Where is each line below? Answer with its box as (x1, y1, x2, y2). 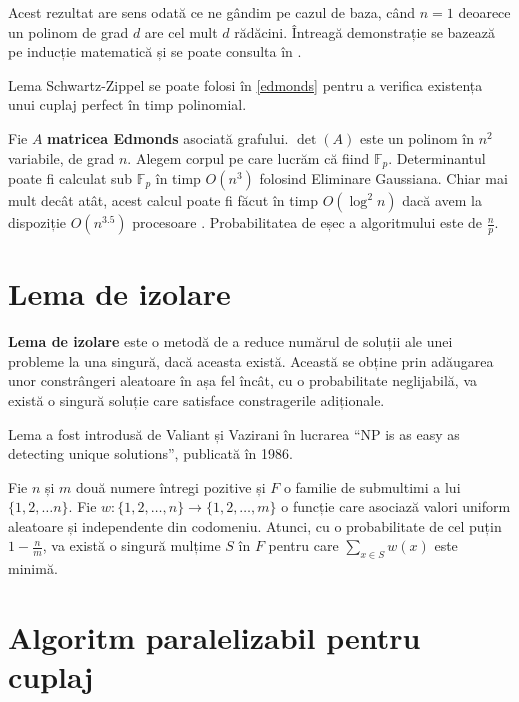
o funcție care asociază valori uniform (281, 496, 511, 517)
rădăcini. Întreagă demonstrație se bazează (234, 21, 496, 42)
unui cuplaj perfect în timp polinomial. (8, 94, 247, 115)
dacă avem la (402, 190, 482, 211)
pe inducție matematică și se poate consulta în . (8, 41, 302, 62)
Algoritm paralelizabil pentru (8, 617, 421, 658)
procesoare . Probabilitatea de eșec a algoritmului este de (132, 212, 483, 233)
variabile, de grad (8, 147, 115, 168)
